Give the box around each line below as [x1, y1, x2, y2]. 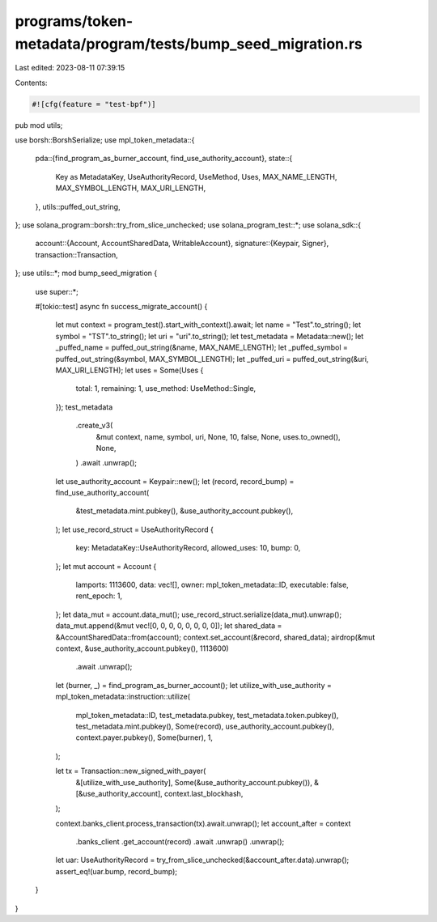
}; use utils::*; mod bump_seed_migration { [15, 268, 158, 278]
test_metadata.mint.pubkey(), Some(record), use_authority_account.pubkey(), [75, 721, 335, 731]
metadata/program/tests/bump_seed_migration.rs [15, 35, 363, 53]
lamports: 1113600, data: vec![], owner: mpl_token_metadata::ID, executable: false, [75, 580, 349, 590]
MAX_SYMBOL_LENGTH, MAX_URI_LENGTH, [55, 183, 206, 193]
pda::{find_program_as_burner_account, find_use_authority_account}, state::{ [35, 154, 293, 164]
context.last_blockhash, [163, 788, 244, 798]
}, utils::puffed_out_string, [35, 202, 121, 211]
